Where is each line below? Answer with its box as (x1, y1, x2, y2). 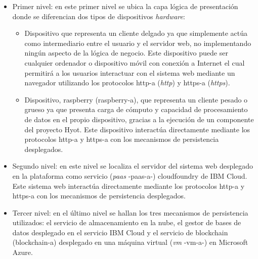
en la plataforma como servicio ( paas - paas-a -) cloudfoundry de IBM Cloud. (12, 170, 247, 181)
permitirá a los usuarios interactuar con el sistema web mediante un (24, 67, 235, 78)
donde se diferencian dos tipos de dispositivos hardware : (12, 11, 185, 21)
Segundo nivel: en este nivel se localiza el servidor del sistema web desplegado (12, 161, 253, 171)
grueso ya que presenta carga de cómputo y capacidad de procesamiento (24, 104, 248, 115)
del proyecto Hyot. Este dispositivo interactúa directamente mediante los (24, 124, 250, 134)
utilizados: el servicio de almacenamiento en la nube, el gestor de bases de (12, 217, 241, 228)
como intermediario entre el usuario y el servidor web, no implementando (24, 37, 251, 48)
